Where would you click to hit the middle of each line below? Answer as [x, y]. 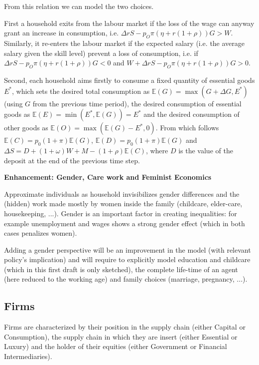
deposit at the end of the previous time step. [72, 160]
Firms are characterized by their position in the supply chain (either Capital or [125, 327]
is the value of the [206, 150]
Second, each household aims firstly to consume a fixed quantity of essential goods [129, 80]
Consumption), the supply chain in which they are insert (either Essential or [121, 336]
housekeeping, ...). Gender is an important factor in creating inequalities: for [121, 213]
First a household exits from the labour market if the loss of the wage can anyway [129, 23]
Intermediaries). [28, 356]
